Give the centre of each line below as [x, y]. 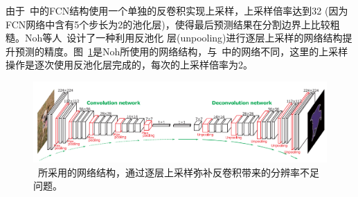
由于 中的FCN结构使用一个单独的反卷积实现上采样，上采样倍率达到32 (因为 [177, 10]
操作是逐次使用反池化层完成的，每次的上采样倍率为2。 [129, 65]
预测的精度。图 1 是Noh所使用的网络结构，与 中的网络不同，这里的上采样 [181, 51]
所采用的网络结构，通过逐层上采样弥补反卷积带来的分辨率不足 [179, 172]
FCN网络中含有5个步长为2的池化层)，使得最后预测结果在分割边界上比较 [168, 24]
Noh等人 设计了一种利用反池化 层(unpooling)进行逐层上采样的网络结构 [184, 38]
